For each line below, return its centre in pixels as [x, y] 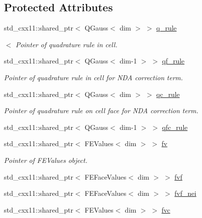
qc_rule [168, 94]
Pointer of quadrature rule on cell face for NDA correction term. [101, 110]
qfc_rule [175, 127]
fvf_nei [186, 193]
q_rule [167, 28]
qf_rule [173, 61]
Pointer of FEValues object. [46, 160]
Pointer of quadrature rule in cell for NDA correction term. [94, 77]
